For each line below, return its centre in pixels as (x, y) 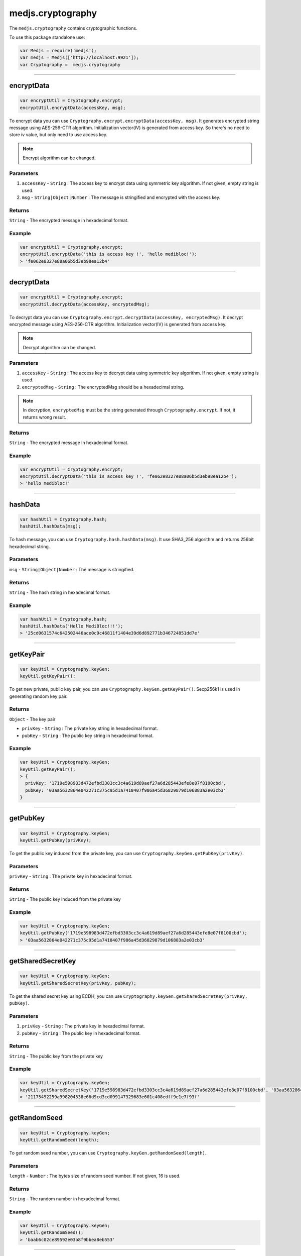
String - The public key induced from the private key (65, 899)
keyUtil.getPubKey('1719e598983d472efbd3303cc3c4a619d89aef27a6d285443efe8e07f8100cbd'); (134, 933)
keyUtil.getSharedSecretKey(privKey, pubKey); (78, 983)
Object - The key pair (32, 719)
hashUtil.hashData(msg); (50, 527)
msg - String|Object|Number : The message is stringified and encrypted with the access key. (121, 197)
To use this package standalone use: (47, 37)
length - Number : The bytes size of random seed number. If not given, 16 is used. (95, 1176)
